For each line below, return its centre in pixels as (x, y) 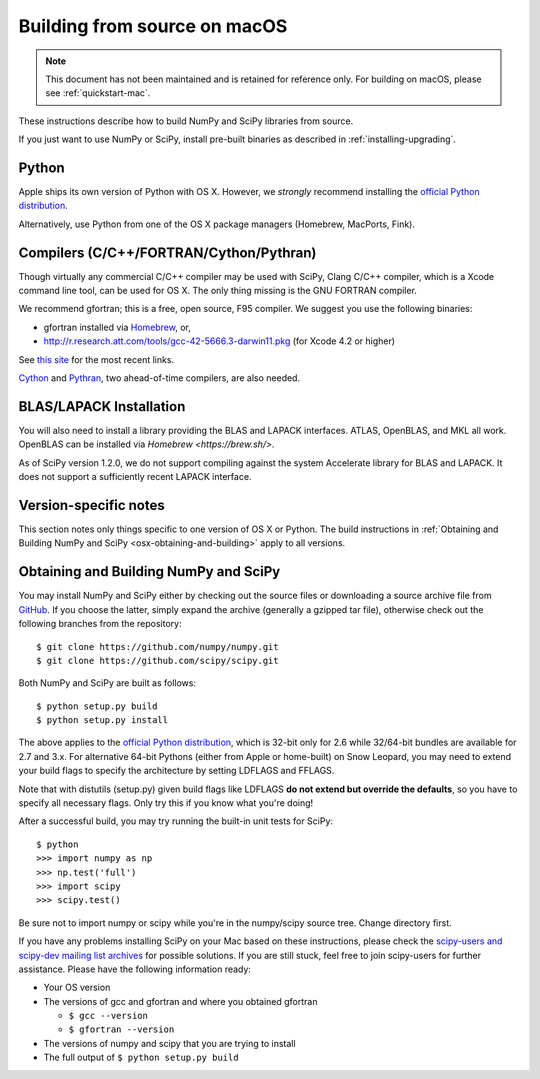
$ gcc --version (108, 1016)
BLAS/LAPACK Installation (102, 406)
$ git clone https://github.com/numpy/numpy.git (157, 646)
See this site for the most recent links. (96, 359)
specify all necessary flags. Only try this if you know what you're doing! (166, 803)
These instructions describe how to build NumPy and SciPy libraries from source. (186, 121)
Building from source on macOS (153, 26)
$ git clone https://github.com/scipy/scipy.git (157, 660)
